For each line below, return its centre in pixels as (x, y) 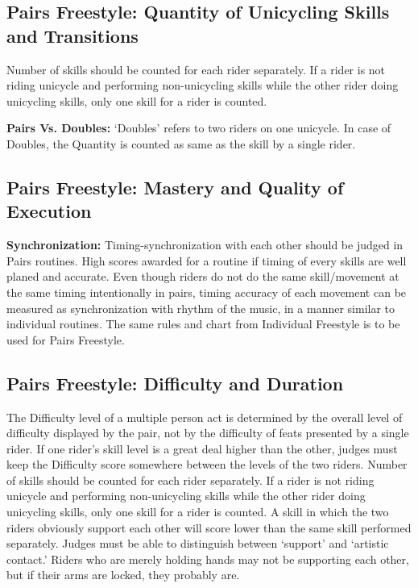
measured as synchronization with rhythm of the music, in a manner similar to (201, 308)
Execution (49, 211)
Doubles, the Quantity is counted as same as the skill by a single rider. (181, 143)
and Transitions (72, 35)
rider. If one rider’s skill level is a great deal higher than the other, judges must (202, 448)
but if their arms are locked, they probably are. (123, 575)
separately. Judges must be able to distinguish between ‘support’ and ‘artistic (198, 543)
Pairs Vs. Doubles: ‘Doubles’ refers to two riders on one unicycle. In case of (199, 128)
